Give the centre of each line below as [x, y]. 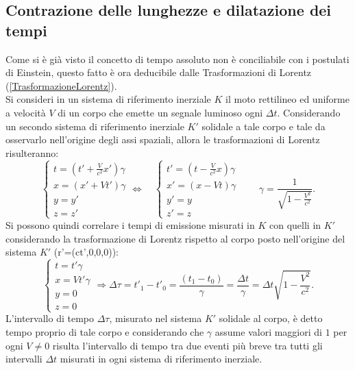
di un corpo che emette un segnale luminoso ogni [160, 112]
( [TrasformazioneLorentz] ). [61, 85]
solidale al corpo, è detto [271, 318]
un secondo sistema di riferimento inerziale [95, 126]
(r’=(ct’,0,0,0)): [86, 252]
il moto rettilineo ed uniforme [287, 99]
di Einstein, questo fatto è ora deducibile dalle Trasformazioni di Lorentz [159, 72]
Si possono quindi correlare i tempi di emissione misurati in [130, 224]
